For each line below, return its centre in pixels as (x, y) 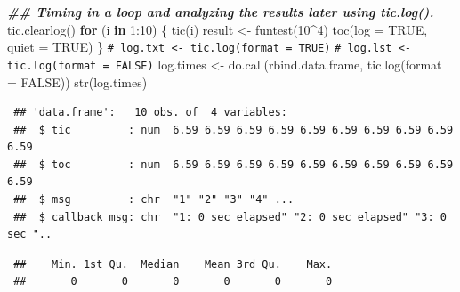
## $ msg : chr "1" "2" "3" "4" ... (154, 200)
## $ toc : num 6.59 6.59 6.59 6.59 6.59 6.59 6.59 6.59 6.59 (234, 164)
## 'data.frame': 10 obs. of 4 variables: (150, 113)
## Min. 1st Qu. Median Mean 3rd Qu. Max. (173, 264)
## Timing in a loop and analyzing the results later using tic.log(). (221, 12)
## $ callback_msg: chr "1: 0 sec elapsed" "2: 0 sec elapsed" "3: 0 (230, 217)
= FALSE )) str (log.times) (77, 81)
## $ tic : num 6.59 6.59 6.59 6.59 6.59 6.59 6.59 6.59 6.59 (234, 130)
